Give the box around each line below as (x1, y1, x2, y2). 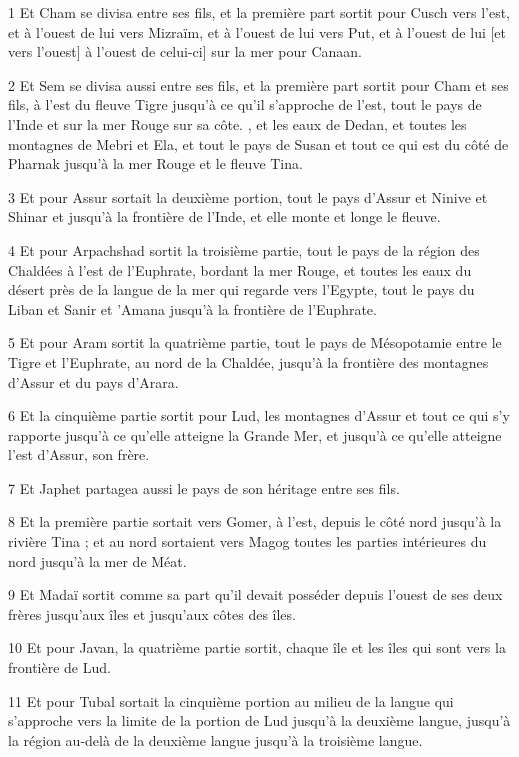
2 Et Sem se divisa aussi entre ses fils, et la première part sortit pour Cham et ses (8, 74, 509, 95)
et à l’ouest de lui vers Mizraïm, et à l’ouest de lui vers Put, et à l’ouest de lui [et (8, 21, 507, 42)
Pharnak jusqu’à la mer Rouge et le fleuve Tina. (8, 153, 303, 174)
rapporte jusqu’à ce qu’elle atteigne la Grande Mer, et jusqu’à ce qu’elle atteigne (8, 424, 502, 445)
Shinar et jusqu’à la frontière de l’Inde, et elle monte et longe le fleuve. (8, 206, 441, 227)
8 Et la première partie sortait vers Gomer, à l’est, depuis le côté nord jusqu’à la (8, 511, 502, 532)
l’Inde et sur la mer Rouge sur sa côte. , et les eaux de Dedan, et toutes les (8, 113, 467, 134)
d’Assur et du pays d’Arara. (8, 371, 179, 392)
